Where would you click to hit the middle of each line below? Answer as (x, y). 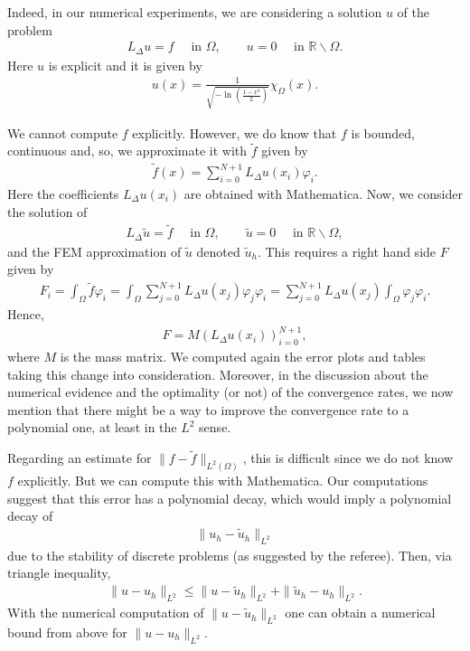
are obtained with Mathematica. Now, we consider (323, 193)
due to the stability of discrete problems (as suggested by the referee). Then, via (230, 555)
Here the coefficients (63, 193)
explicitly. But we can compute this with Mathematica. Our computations (223, 481)
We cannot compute (63, 132)
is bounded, (383, 132)
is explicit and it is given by (125, 65)
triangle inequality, (59, 573)
